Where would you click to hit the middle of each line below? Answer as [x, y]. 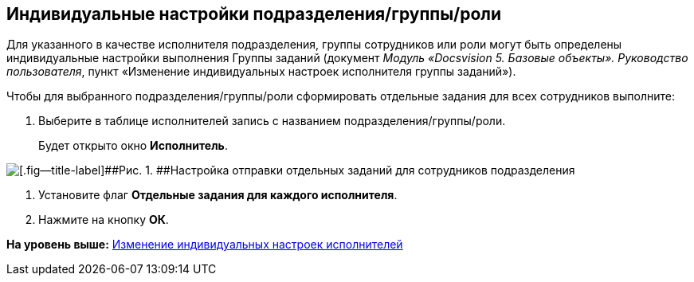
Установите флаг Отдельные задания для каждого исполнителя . [218, 195]
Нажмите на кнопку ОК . [104, 220]
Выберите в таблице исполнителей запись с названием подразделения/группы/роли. [272, 121]
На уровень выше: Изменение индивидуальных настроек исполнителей [205, 245]
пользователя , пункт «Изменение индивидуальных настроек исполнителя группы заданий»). [261, 72]
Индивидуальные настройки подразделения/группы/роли [254, 14]
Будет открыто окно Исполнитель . [133, 146]
